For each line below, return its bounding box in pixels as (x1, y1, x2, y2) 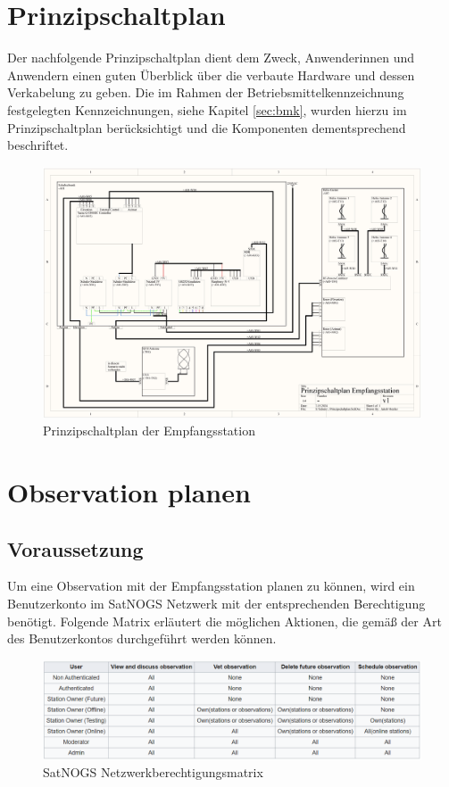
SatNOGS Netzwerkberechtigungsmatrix (43, 763, 263, 782)
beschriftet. (7, 136, 69, 154)
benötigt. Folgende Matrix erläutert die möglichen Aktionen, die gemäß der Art (7, 611, 442, 630)
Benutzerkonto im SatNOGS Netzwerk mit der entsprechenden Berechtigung (7, 594, 426, 613)
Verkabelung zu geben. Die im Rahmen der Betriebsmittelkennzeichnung (7, 83, 404, 102)
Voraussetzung (7, 534, 144, 562)
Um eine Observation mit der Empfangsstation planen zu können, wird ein (7, 576, 415, 595)
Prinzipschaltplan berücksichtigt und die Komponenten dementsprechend (7, 118, 406, 137)
